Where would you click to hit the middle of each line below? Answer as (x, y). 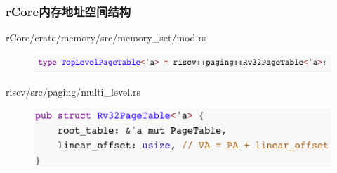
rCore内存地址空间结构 (68, 11)
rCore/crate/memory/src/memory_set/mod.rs (106, 38)
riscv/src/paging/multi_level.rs (73, 91)
